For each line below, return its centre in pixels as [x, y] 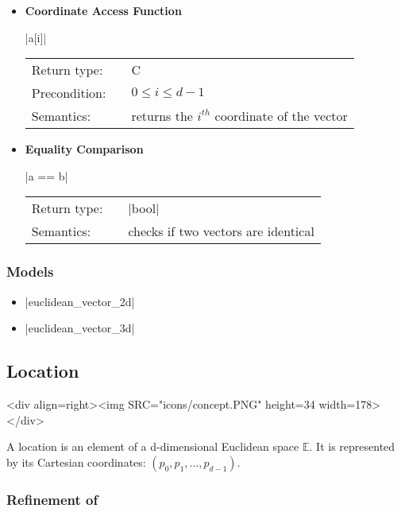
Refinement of [52, 499]
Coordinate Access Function [103, 10]
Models [30, 272]
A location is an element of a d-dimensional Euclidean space [153, 446]
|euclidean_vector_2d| [80, 301]
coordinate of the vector [281, 116]
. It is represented [352, 446]
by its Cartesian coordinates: [76, 462]
